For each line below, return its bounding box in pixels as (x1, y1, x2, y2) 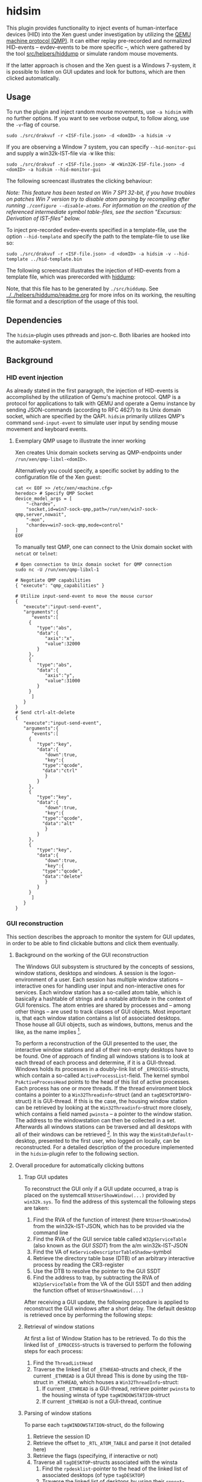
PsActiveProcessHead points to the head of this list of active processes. (14, 1078, 191, 1086)
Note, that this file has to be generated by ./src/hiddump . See (6, 285, 159, 292)
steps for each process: (24, 1347, 83, 1354)
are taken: (24, 1204, 49, 1211)
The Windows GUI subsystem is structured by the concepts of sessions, (14, 963, 195, 970)
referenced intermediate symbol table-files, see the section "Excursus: (6, 208, 182, 215)
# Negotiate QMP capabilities (14, 577, 92, 584)
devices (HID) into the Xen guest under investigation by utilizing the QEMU (6, 30, 191, 37)
